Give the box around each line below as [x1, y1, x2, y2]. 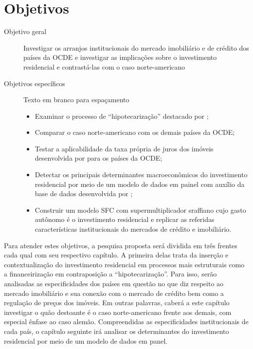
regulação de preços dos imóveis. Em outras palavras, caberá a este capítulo [4, 297, 230, 308]
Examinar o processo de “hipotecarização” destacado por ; [35, 110, 209, 121]
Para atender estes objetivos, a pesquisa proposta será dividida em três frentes [4, 240, 237, 250]
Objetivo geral [4, 26, 47, 37]
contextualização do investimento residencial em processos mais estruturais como [4, 259, 245, 269]
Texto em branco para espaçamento [23, 94, 129, 105]
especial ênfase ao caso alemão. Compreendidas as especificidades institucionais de [4, 316, 249, 327]
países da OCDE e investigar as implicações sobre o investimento [23, 52, 217, 62]
